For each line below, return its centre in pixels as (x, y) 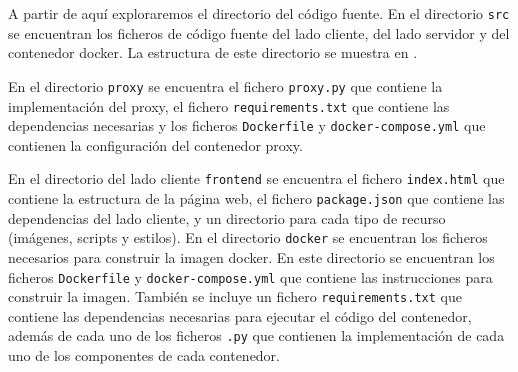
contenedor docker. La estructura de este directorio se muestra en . (213, 52)
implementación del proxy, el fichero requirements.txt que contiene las (229, 105)
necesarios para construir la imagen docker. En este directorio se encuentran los (251, 256)
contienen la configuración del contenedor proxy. (155, 144)
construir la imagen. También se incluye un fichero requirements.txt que (235, 296)
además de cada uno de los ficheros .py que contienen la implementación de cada (256, 335)
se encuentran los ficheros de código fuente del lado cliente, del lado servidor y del (259, 32)
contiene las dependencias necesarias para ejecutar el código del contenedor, (240, 315)
